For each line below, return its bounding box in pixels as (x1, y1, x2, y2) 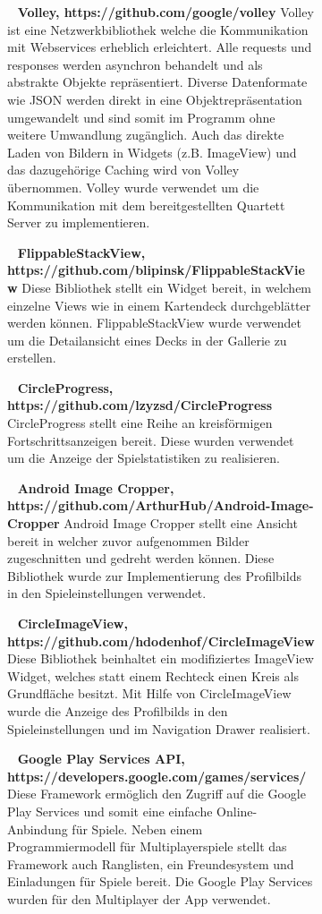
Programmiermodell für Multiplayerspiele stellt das (7, 837, 287, 856)
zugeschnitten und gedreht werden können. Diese (7, 549, 275, 568)
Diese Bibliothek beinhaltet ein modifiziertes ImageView (7, 649, 314, 668)
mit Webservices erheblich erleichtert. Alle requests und (7, 38, 312, 56)
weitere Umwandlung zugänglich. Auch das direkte (7, 125, 284, 144)
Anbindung (7, 819, 68, 838)
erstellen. (7, 348, 56, 367)
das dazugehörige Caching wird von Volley (7, 160, 240, 179)
